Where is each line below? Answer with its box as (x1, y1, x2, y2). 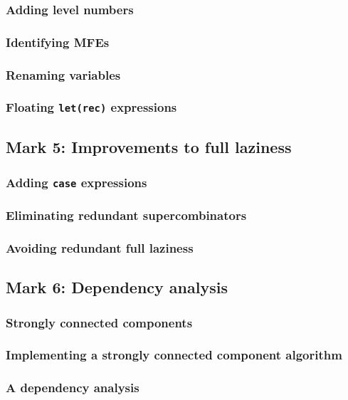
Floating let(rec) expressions (6, 98, 177, 116)
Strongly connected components (6, 313, 193, 331)
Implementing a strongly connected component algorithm (6, 346, 342, 364)
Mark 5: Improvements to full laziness (6, 136, 292, 158)
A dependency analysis (6, 379, 139, 396)
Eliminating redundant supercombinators (6, 206, 247, 224)
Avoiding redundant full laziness (6, 238, 194, 256)
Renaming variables (6, 65, 121, 83)
